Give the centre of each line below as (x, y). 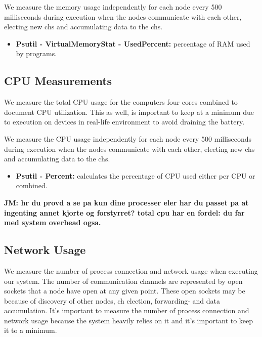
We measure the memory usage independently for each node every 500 (113, 7)
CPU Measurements (58, 81)
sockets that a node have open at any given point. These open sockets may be (125, 291)
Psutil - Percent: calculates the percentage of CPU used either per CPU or (136, 175)
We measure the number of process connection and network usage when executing (131, 270)
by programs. (36, 53)
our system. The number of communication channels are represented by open (123, 281)
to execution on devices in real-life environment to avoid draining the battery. (124, 122)
